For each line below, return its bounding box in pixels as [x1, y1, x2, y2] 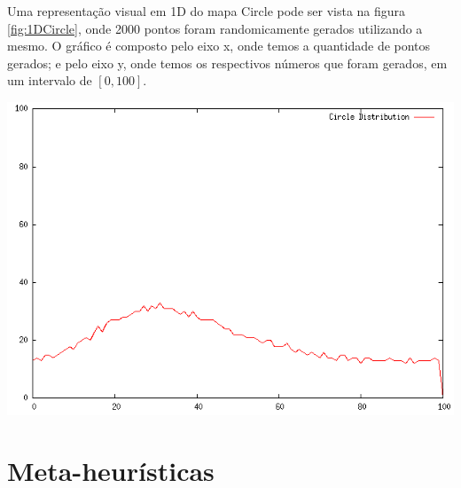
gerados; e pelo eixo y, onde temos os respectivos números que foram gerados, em [7, 53, 448, 72]
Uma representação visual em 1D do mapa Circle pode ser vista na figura [7, 2, 406, 20]
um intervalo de [7, 71, 92, 90]
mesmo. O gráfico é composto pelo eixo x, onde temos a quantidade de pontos [7, 36, 431, 55]
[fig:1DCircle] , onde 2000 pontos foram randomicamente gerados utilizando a [7, 19, 423, 37]
